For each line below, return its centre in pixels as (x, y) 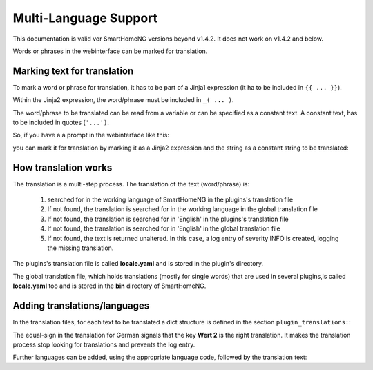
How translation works (63, 167)
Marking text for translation (73, 71)
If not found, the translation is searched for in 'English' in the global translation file (164, 228)
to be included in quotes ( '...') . (61, 123)
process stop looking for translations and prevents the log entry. (104, 344)
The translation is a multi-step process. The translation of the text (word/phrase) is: (131, 184)
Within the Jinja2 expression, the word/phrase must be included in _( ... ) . (123, 100)
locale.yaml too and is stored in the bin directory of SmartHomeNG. (109, 286)
